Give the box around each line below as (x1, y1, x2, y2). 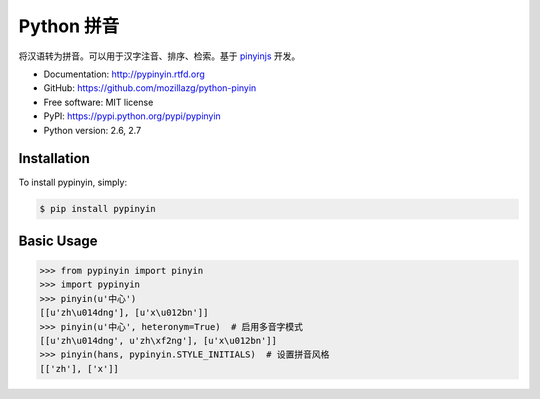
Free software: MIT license (43, 96, 154, 108)
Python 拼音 (18, 15, 120, 37)
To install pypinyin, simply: (18, 176, 128, 189)
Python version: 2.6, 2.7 (43, 124, 142, 136)
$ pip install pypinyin (39, 203, 157, 215)
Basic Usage (18, 232, 98, 249)
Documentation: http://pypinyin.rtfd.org (43, 68, 205, 80)
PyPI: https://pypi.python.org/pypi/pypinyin (43, 110, 222, 122)
